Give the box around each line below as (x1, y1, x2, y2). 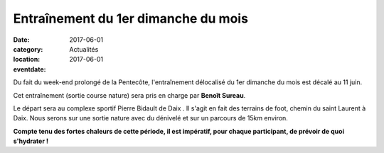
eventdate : (13, 64, 46, 74)
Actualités (69, 45, 99, 53)
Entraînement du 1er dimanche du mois (13, 11, 249, 26)
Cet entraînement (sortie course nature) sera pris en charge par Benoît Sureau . (13, 91, 246, 99)
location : (13, 55, 41, 64)
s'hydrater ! (13, 137, 49, 145)
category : (13, 45, 43, 53)
